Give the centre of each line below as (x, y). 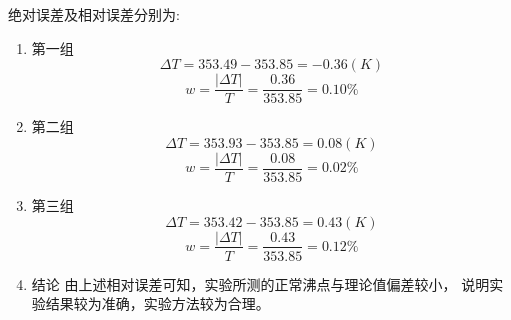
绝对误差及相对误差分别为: (94, 14)
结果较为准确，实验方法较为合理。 (157, 303)
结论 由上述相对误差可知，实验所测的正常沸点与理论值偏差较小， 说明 (260, 283)
